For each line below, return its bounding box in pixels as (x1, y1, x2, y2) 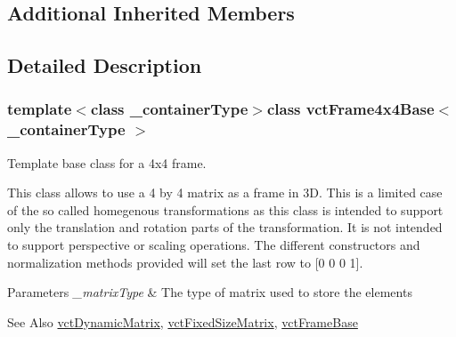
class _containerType (90, 98, 248, 120)
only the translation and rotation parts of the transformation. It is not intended (7, 218, 443, 237)
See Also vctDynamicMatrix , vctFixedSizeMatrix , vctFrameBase (7, 312, 358, 331)
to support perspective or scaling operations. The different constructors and (7, 236, 420, 254)
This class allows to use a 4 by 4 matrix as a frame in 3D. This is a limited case (7, 183, 443, 202)
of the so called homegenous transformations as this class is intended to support (7, 200, 444, 219)
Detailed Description (7, 52, 202, 79)
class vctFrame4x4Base (266, 98, 435, 120)
